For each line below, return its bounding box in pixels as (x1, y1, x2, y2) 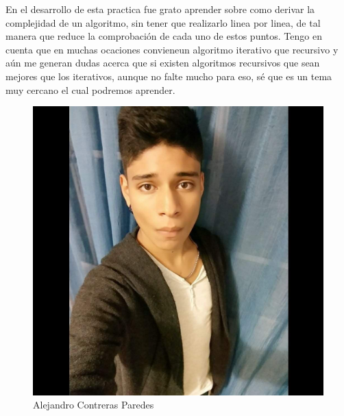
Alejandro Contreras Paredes (33, 397, 154, 412)
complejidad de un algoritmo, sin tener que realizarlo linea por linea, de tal (5, 15, 321, 29)
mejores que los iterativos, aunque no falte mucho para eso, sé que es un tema (5, 69, 332, 83)
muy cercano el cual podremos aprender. (5, 82, 175, 97)
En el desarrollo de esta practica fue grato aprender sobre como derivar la (5, 2, 315, 16)
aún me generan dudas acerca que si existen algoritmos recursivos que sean (5, 56, 320, 70)
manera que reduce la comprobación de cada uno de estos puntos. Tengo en (5, 29, 322, 43)
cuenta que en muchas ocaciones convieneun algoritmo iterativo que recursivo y (5, 42, 339, 56)
